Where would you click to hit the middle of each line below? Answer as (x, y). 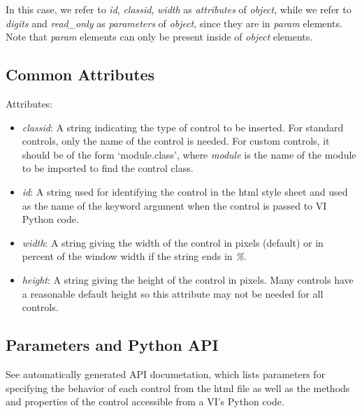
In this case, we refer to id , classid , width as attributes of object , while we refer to (179, 9)
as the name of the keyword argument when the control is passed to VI (174, 205)
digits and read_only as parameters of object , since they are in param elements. (174, 23)
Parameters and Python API (112, 345)
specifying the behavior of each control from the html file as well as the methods (178, 387)
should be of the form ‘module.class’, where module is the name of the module (189, 154)
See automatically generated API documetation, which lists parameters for (166, 374)
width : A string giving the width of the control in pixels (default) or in (173, 242)
